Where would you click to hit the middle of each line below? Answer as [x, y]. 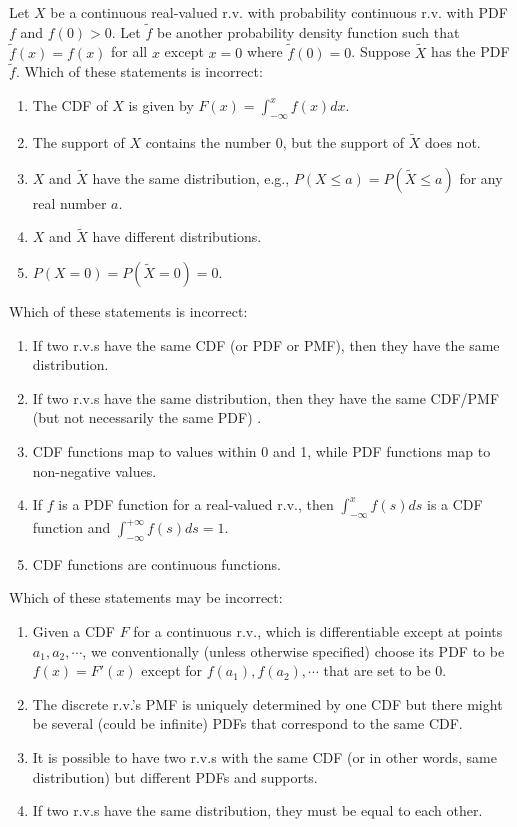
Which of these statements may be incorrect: [146, 597]
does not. [453, 142]
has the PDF [470, 51]
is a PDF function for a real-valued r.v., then [196, 504]
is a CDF [454, 504]
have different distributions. [177, 236]
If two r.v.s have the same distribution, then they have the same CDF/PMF [266, 397]
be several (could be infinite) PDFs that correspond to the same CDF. [247, 723]
